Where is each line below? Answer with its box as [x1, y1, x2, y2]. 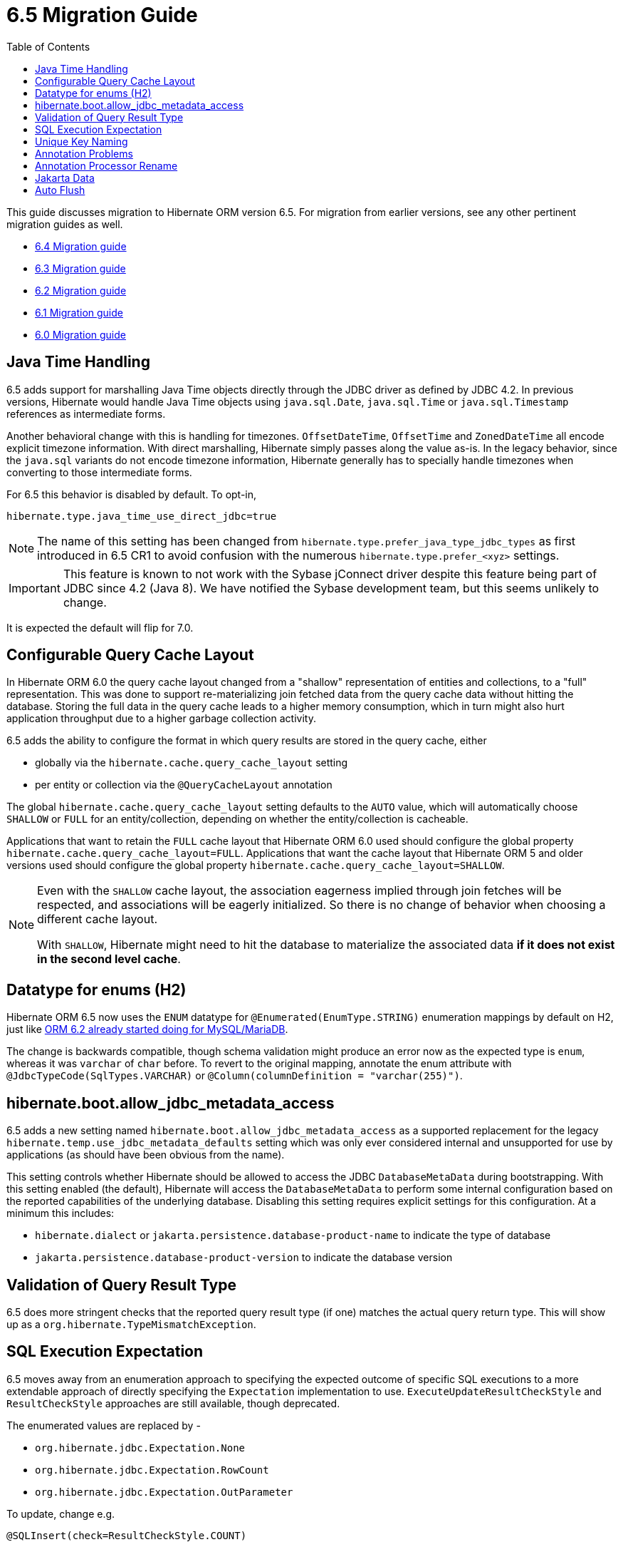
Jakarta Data [35, 171, 95, 184]
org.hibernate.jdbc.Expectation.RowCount [35, 1464, 269, 1476]
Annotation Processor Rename [35, 159, 178, 172]
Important [9, 580, 61, 595]
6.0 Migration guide [35, 328, 126, 341]
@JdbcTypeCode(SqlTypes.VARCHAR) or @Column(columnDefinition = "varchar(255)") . [6, 1069, 463, 1082]
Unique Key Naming [35, 135, 128, 148]
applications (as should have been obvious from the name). [6, 1148, 285, 1161]
